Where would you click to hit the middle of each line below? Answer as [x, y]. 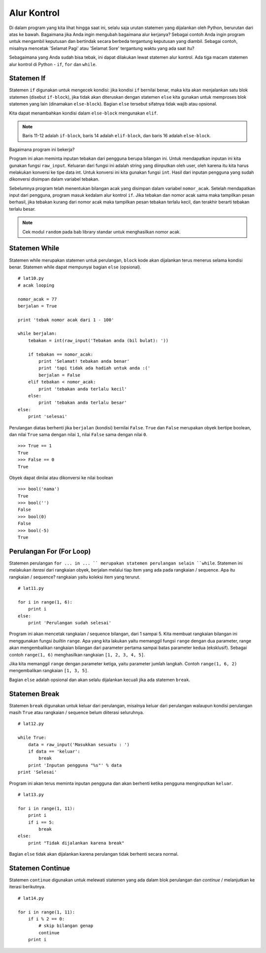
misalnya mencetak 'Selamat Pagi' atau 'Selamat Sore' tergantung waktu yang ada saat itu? [102, 48]
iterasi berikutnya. [27, 887]
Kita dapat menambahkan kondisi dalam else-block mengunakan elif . [83, 113]
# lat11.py [31, 588]
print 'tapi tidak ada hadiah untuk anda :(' [94, 368]
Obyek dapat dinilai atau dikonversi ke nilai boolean [61, 477]
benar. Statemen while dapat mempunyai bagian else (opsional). [75, 267]
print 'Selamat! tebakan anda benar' [84, 361]
